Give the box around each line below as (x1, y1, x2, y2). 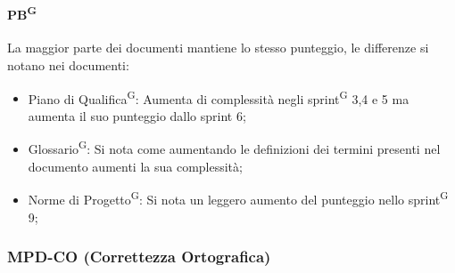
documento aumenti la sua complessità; (28, 157, 243, 175)
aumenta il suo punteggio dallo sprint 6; (28, 106, 246, 124)
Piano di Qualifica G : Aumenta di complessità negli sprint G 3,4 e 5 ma (28, 86, 409, 108)
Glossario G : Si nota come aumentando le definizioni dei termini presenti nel (28, 137, 441, 158)
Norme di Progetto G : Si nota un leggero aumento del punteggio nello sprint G (28, 188, 449, 208)
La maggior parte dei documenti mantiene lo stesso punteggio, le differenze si (7, 38, 429, 57)
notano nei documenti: (7, 56, 129, 75)
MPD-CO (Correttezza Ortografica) (7, 245, 271, 268)
